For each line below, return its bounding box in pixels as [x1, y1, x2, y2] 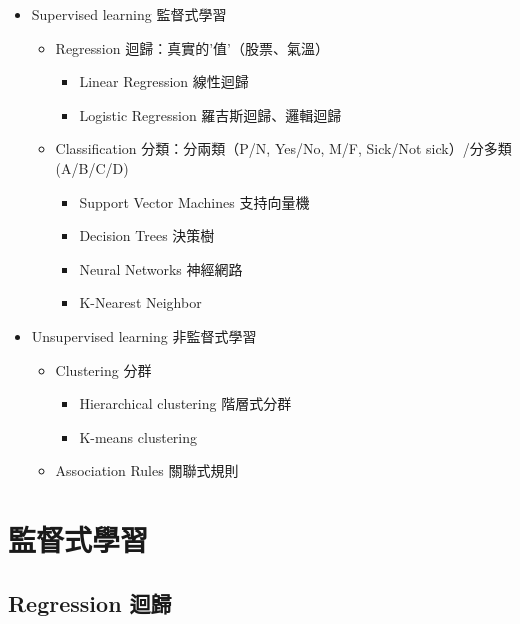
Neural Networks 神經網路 [79, 258, 243, 279]
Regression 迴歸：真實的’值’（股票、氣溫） [55, 37, 329, 58]
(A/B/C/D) [55, 157, 129, 178]
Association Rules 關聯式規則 [55, 460, 239, 481]
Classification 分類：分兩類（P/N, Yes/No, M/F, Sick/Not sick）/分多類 [55, 138, 512, 159]
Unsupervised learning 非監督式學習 [31, 325, 257, 346]
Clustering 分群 [55, 359, 152, 380]
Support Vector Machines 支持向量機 [79, 191, 310, 212]
